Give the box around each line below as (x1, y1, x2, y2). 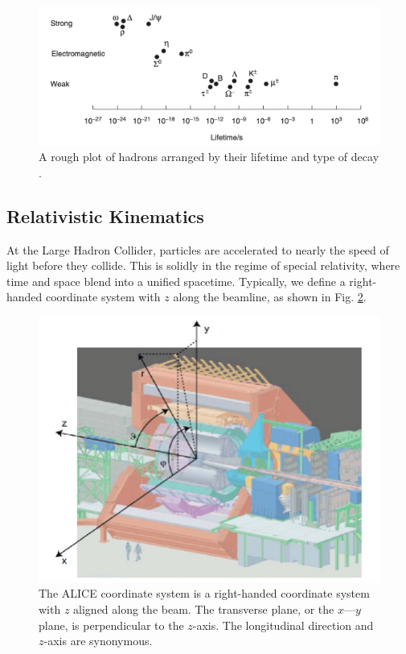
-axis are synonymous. (43, 632, 153, 649)
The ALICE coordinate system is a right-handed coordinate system (39, 585, 370, 602)
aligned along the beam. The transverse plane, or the (73, 600, 334, 617)
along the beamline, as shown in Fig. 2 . (173, 288, 367, 305)
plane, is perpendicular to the (39, 616, 184, 633)
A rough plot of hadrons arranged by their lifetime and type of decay (39, 148, 379, 165)
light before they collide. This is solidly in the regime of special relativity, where (6, 257, 400, 274)
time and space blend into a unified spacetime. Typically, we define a (6, 272, 346, 289)
